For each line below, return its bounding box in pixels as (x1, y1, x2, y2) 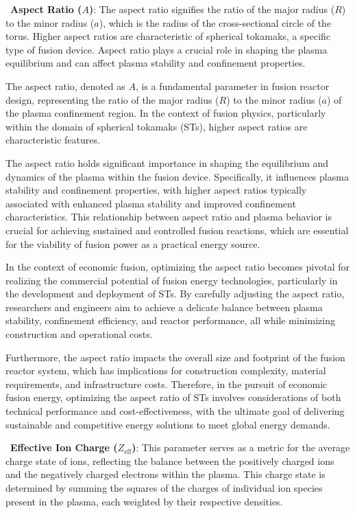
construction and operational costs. (5, 327, 153, 341)
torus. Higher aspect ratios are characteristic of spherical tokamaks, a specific (5, 29, 331, 43)
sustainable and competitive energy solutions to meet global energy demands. (5, 417, 330, 431)
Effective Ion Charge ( (10, 440, 118, 455)
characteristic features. (5, 133, 100, 147)
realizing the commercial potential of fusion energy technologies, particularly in (5, 273, 338, 287)
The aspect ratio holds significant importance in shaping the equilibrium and (5, 155, 329, 170)
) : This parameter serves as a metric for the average (132, 440, 350, 455)
